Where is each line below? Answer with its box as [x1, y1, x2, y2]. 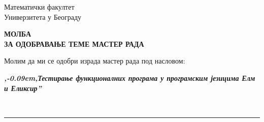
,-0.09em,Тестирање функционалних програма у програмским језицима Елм [4, 72, 255, 83]
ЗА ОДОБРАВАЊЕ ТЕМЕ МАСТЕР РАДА [4, 38, 144, 49]
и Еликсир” [4, 82, 42, 93]
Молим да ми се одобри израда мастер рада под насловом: [4, 55, 185, 66]
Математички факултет [4, 2, 75, 12]
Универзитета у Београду [4, 11, 82, 22]
